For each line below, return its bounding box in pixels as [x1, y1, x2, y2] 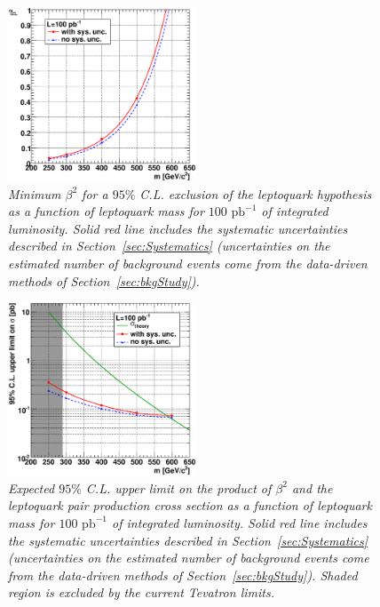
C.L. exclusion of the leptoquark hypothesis [139, 184, 372, 203]
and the [291, 478, 333, 497]
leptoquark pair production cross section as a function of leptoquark [8, 496, 372, 515]
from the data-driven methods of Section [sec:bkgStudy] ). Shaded [8, 565, 358, 584]
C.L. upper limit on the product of [85, 478, 272, 497]
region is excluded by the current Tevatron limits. [8, 583, 274, 602]
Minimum [8, 184, 61, 203]
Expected [8, 478, 55, 497]
